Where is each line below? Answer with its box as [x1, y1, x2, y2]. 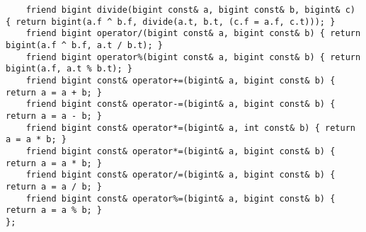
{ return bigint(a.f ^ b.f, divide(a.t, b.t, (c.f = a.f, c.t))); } [6, 16, 336, 27]
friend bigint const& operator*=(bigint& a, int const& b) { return [25, 122, 355, 133]
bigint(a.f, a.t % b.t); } [6, 64, 132, 74]
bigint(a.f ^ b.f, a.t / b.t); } [6, 40, 163, 50]
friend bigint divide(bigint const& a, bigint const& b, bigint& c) [25, 5, 355, 15]
